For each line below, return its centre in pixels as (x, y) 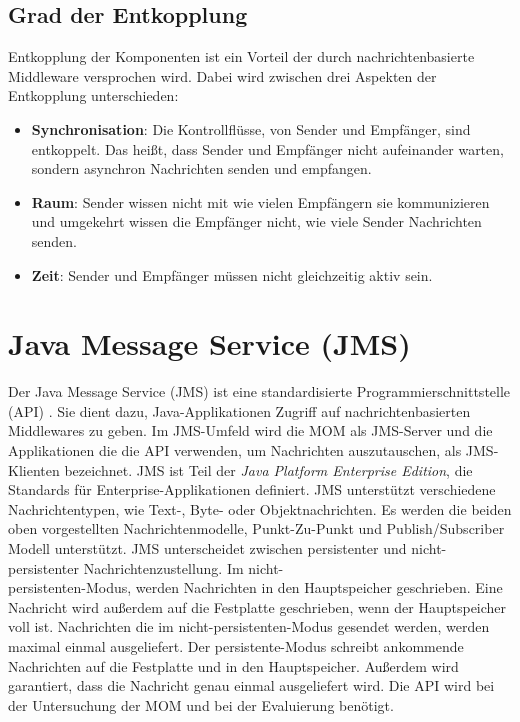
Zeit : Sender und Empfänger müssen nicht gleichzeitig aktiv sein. (232, 274)
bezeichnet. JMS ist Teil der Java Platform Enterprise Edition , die (268, 469)
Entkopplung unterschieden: (93, 95)
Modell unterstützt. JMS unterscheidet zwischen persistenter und (207, 548)
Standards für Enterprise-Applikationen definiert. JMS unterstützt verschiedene (252, 489)
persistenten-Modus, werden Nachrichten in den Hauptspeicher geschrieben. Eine (255, 587)
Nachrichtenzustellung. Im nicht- (183, 567)
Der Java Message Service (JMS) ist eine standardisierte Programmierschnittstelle (259, 391)
